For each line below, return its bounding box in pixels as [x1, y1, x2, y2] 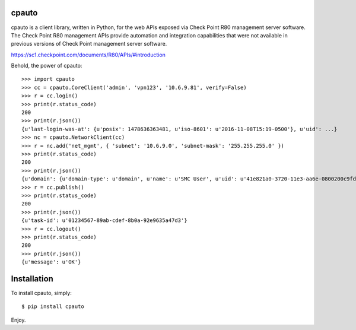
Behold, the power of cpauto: [11, 62, 82, 69]
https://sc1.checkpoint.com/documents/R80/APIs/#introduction [11, 51, 166, 58]
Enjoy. [11, 316, 26, 323]
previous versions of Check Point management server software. [11, 40, 167, 47]
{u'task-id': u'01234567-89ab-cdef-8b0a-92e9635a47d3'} [21, 217, 187, 224]
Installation [11, 274, 53, 284]
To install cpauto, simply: [11, 289, 72, 296]
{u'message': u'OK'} [21, 259, 81, 265]
